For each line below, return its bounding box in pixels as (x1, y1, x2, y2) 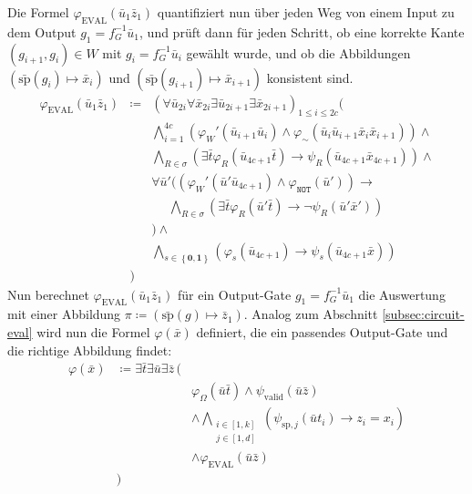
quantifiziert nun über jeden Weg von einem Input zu (157, 3, 455, 21)
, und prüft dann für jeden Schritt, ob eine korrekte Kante (139, 22, 465, 41)
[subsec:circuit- (382, 304, 465, 324)
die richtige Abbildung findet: (7, 340, 172, 359)
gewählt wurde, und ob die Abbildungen (186, 43, 411, 62)
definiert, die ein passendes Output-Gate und (196, 322, 448, 341)
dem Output (7, 22, 77, 41)
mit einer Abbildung (7, 304, 121, 324)
